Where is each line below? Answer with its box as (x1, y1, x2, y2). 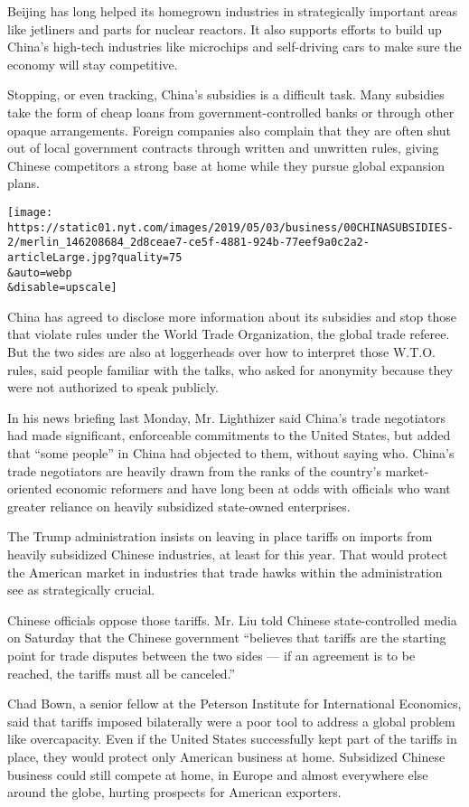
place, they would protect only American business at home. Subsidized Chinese (7, 746, 446, 765)
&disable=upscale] (7, 281, 117, 295)
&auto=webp (7, 266, 72, 279)
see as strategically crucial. (7, 580, 155, 599)
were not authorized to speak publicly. (7, 378, 219, 397)
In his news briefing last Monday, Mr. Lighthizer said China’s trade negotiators (7, 408, 446, 427)
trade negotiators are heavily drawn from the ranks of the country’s (7, 461, 381, 480)
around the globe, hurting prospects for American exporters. (7, 783, 342, 802)
